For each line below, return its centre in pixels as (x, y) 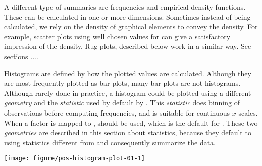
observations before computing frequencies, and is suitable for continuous (117, 112)
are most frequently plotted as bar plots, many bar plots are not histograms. (122, 83)
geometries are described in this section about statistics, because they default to (128, 132)
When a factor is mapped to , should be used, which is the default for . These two (131, 122)
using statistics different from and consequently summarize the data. (110, 142)
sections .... (21, 56)
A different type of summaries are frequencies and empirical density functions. (125, 7)
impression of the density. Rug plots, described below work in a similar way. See (128, 46)
